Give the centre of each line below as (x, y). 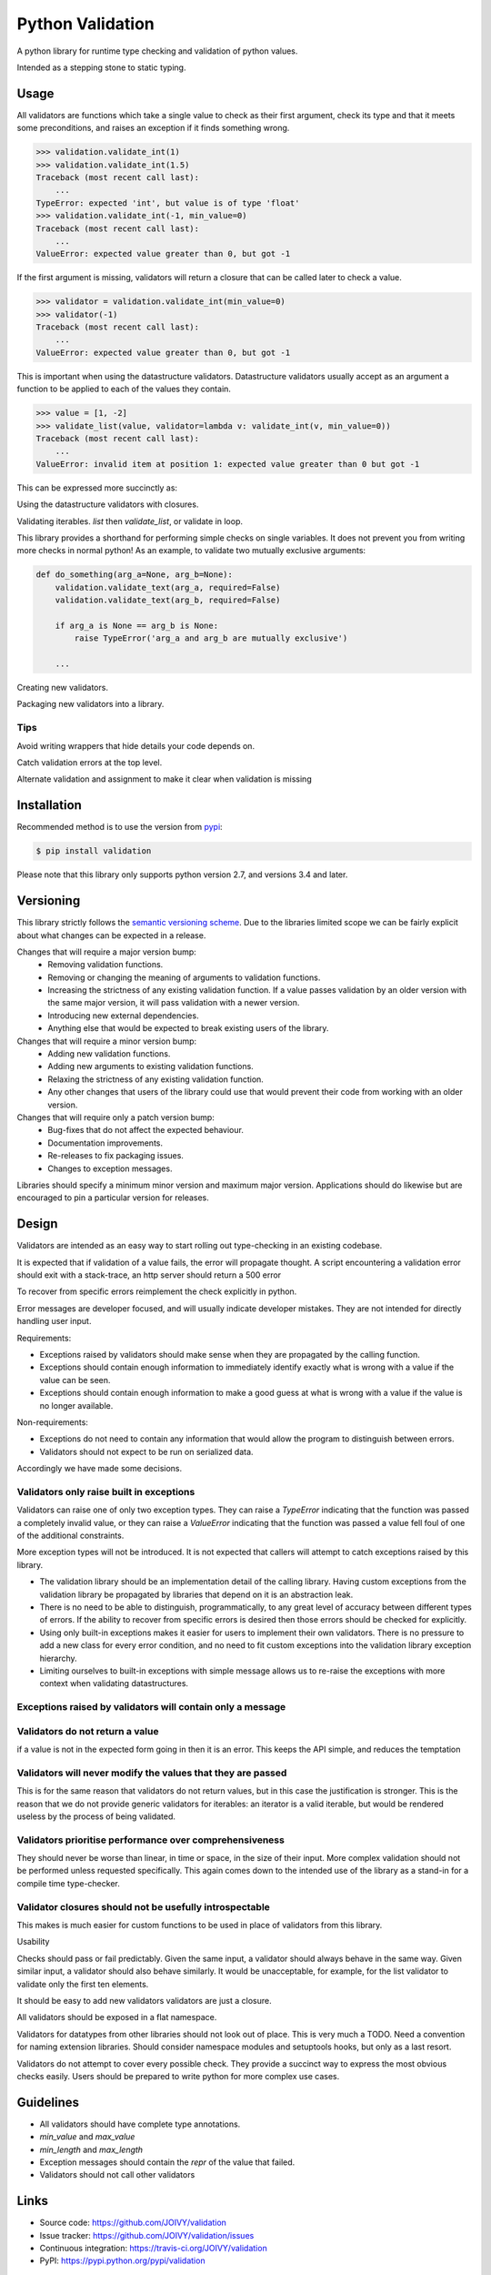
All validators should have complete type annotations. (140, 2124)
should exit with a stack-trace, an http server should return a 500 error (149, 1275)
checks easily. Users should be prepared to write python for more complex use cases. (178, 2076)
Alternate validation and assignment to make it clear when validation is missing (165, 779)
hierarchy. (58, 1658)
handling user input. (54, 1321)
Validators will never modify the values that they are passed (152, 1773)
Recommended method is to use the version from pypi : (120, 827)
